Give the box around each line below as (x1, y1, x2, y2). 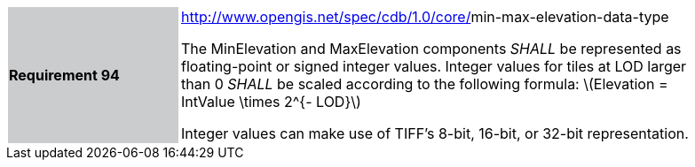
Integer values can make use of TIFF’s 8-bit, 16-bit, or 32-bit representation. (181, 125, 689, 142)
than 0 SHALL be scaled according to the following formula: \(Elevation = (181, 75, 668, 93)
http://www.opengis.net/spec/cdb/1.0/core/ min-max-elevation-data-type (181, 8, 669, 26)
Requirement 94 (9, 66, 120, 84)
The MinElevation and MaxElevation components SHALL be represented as (181, 40, 682, 57)
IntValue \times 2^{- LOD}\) (181, 93, 361, 110)
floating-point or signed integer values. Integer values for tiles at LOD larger (181, 57, 687, 75)
